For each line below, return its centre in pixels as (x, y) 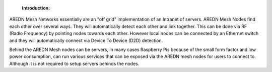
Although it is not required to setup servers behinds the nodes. (74, 63)
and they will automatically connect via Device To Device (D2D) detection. (86, 40)
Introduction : (36, 8)
